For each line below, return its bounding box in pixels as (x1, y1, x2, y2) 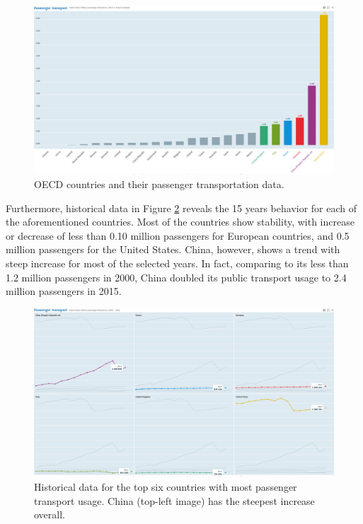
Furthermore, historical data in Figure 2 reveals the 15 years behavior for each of (6, 200, 357, 215)
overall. (34, 507, 65, 522)
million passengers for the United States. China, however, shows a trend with (6, 242, 340, 257)
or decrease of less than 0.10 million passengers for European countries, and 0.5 (6, 228, 350, 243)
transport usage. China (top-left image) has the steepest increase (34, 493, 315, 508)
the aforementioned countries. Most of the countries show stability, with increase (6, 214, 355, 229)
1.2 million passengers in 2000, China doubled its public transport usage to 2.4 (6, 269, 347, 284)
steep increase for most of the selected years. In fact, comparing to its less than (6, 256, 349, 271)
